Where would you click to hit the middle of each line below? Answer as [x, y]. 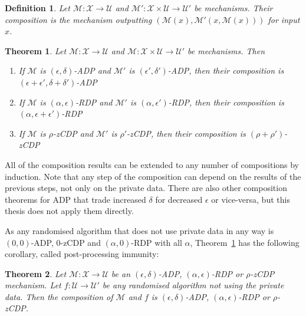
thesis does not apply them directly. [69, 211]
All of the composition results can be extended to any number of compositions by [152, 164]
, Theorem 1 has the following [245, 242]
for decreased [179, 199]
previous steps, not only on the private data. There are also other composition [146, 188]
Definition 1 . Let [37, 8]
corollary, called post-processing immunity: [82, 254]
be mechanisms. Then [226, 50]
